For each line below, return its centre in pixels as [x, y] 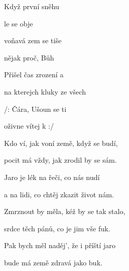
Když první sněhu [32, 6]
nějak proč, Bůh [29, 57]
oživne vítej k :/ [29, 126]
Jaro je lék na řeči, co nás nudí [52, 177]
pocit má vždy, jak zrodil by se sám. [60, 160]
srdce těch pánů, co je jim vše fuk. [57, 228]
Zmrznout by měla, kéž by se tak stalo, [65, 211]
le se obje [19, 23]
